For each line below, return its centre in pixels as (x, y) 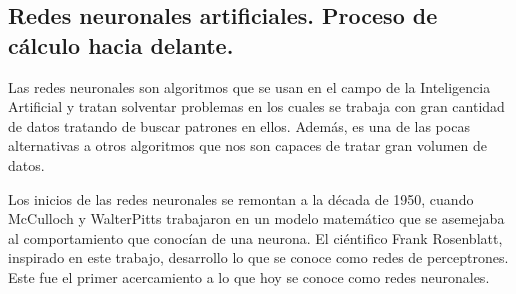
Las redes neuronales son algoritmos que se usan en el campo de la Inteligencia (249, 86)
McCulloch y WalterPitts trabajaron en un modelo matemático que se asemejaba (256, 218)
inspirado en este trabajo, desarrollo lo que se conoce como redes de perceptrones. (258, 257)
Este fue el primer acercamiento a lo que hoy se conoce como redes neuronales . (249, 276)
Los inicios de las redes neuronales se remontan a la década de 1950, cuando (241, 198)
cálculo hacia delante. (121, 44)
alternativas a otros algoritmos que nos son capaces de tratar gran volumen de (247, 145)
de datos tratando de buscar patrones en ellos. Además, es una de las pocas (239, 125)
